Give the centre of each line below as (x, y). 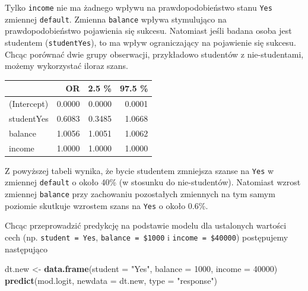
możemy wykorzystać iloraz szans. (66, 66)
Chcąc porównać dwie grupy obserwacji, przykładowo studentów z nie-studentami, (154, 54)
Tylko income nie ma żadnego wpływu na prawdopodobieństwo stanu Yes (139, 7)
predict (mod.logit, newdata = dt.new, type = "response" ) (111, 280)
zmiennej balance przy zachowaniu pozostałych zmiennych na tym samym (140, 194)
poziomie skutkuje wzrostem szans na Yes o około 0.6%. (107, 205)
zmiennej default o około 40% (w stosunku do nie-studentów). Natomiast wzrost (153, 182)
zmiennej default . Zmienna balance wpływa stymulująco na (116, 19)
